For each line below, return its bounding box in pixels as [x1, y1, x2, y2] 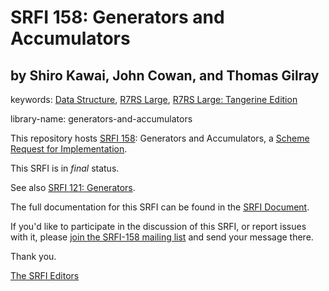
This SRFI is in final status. [10, 162, 120, 174]
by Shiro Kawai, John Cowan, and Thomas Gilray [10, 67, 320, 84]
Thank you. [10, 251, 57, 262]
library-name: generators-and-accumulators [10, 113, 193, 125]
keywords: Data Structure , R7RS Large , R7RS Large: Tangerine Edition [10, 94, 298, 105]
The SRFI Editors [10, 270, 80, 281]
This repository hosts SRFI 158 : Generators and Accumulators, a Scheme [10, 132, 310, 144]
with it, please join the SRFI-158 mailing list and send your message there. [10, 231, 314, 243]
